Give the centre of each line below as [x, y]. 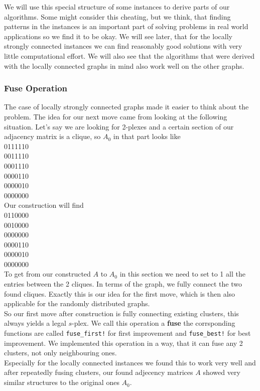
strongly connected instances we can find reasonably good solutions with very [123, 46]
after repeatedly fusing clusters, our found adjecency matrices [99, 372]
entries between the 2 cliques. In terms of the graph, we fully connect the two [123, 284]
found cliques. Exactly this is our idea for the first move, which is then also [120, 293]
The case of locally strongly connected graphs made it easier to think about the [126, 107]
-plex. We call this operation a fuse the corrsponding [154, 323]
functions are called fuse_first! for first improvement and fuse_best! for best [127, 333]
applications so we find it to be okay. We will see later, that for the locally [118, 36]
